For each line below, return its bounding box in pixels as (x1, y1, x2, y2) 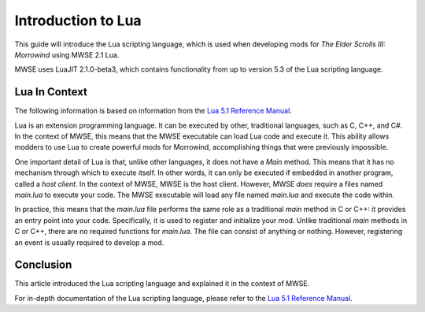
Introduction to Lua (14, 12, 142, 29)
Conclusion (14, 258, 72, 272)
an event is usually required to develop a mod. (14, 237, 164, 247)
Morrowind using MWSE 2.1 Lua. (14, 50, 120, 59)
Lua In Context (14, 85, 88, 98)
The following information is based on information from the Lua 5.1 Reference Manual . (14, 106, 293, 116)
